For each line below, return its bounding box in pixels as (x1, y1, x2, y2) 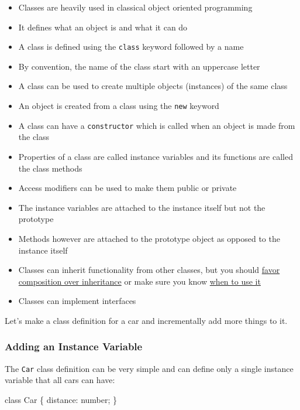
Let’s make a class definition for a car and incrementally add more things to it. (5, 314, 288, 326)
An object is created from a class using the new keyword (18, 100, 219, 112)
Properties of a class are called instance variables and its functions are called (18, 150, 293, 162)
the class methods (18, 162, 82, 174)
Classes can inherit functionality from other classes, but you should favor (18, 264, 280, 276)
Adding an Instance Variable (5, 339, 143, 354)
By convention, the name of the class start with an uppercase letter (18, 60, 260, 72)
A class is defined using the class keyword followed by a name (18, 40, 244, 53)
